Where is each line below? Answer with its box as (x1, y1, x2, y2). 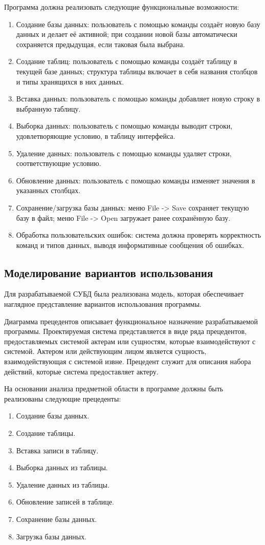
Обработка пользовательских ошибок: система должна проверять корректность (16, 229, 261, 240)
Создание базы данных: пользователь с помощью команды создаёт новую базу (16, 18, 260, 29)
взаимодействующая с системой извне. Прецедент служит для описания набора (4, 356, 251, 367)
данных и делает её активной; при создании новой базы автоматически (16, 29, 237, 39)
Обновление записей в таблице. (16, 496, 114, 507)
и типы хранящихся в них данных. (16, 76, 124, 87)
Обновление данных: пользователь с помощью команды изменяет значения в (16, 175, 255, 185)
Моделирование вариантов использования (4, 264, 213, 280)
